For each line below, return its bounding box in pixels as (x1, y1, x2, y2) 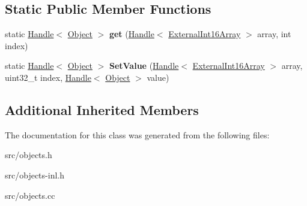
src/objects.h (5, 149, 52, 161)
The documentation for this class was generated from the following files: (5, 128, 270, 141)
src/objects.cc (5, 189, 55, 201)
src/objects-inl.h (5, 168, 64, 181)
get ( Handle (109, 28, 154, 40)
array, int (257, 28, 291, 40)
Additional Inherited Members (5, 100, 199, 119)
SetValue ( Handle (109, 59, 179, 72)
